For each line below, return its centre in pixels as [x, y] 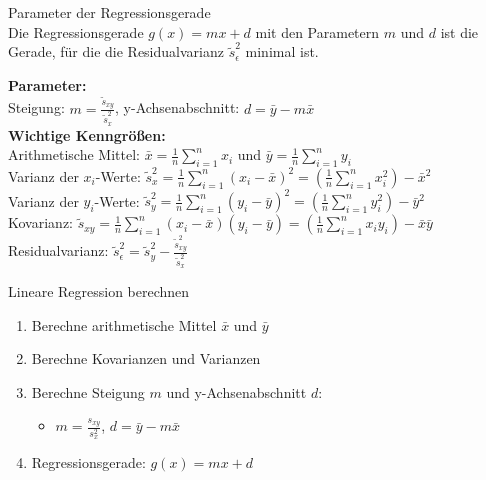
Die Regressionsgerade [76, 31]
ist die [459, 31]
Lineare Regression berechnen [99, 291]
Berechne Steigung [88, 391]
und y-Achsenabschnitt [236, 391]
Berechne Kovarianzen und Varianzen [146, 358]
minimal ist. [282, 51]
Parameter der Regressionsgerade [109, 12]
